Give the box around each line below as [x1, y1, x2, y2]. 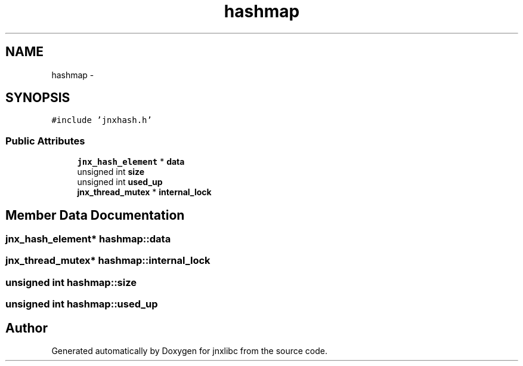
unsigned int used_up [77, 177, 163, 187]
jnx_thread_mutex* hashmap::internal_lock [5, 254, 211, 267]
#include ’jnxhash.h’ [51, 115, 152, 125]
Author [5, 320, 48, 336]
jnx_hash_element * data [77, 156, 185, 167]
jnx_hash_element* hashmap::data [5, 233, 171, 245]
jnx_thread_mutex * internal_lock [77, 187, 212, 198]
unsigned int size [77, 167, 145, 177]
